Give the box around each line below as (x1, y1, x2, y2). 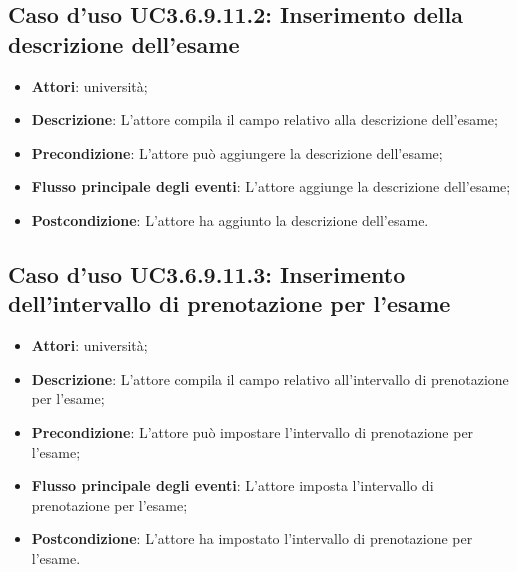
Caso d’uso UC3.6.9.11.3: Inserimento (8, 258, 406, 289)
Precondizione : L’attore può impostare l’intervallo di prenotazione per (31, 421, 474, 442)
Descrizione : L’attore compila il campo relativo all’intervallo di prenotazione (31, 368, 509, 389)
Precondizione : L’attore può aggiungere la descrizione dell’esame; (31, 142, 443, 163)
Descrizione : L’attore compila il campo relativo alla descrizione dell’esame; (31, 109, 498, 130)
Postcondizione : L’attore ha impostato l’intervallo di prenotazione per (31, 528, 473, 549)
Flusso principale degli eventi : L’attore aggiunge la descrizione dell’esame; (31, 176, 511, 197)
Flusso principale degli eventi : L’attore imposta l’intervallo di (31, 475, 434, 496)
